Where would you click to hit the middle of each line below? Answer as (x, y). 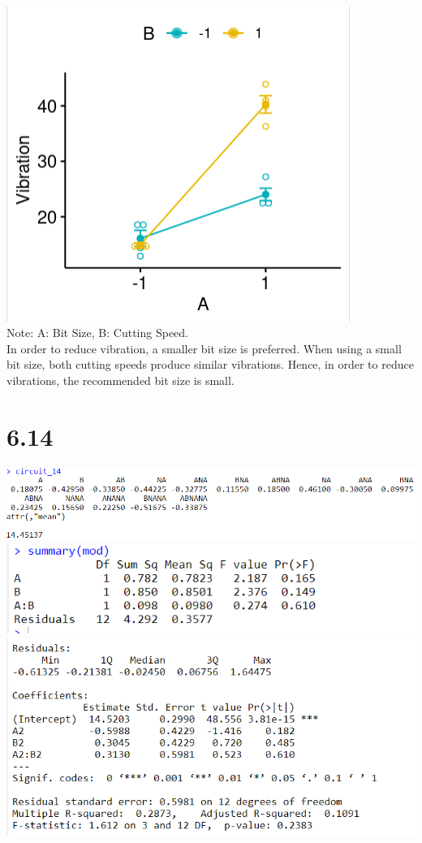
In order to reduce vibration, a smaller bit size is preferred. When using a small (204, 348)
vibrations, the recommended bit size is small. (121, 380)
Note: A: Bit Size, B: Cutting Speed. (97, 333)
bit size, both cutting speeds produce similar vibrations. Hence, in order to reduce (210, 364)
